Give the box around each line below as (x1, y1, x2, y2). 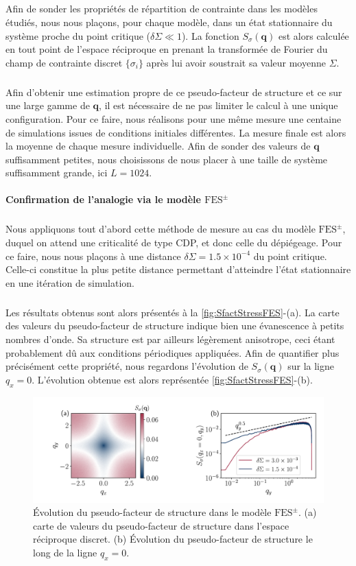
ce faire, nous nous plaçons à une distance (5, 248, 181, 263)
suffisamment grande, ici (5, 165, 108, 180)
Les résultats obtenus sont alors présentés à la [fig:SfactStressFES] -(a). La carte (5, 305, 340, 319)
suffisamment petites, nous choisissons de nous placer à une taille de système (5, 152, 328, 166)
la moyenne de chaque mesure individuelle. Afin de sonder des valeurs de (5, 139, 311, 153)
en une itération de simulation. (5, 275, 134, 290)
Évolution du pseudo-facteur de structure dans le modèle (33, 505, 272, 519)
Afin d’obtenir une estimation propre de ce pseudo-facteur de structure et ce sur (5, 84, 342, 99)
